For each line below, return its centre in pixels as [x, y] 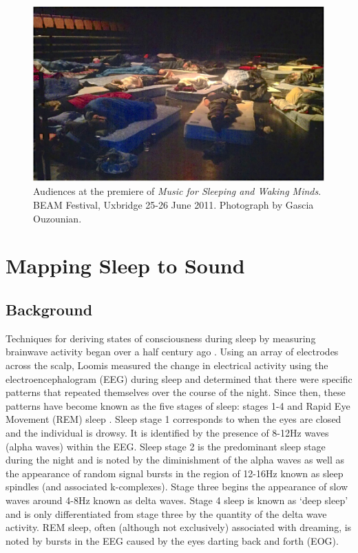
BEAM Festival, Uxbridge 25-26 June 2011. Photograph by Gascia [173, 205]
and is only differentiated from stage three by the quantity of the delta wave [166, 513]
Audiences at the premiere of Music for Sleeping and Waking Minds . [177, 191]
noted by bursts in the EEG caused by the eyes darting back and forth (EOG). [172, 540]
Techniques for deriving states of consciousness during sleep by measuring [161, 338]
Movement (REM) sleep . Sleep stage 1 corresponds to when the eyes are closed [173, 419]
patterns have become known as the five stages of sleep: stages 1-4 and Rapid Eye [178, 405]
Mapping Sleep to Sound [125, 265]
